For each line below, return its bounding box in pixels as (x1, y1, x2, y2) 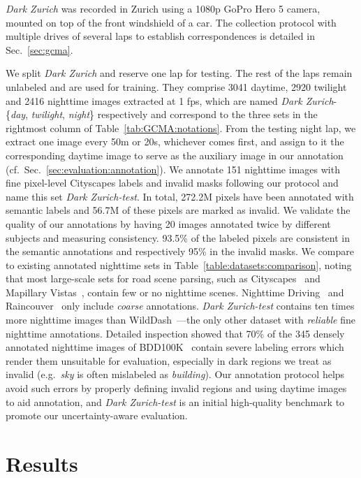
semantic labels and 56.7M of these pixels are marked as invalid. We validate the (6, 203, 351, 217)
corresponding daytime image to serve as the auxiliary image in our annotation (6, 147, 344, 162)
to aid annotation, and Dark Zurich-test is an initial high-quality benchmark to (6, 394, 345, 409)
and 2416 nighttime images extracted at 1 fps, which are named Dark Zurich (6, 93, 334, 108)
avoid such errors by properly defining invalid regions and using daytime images (6, 381, 347, 396)
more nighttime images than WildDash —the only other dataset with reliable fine (6, 312, 355, 327)
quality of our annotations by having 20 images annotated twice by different (6, 216, 331, 231)
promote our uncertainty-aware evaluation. (6, 408, 188, 423)
